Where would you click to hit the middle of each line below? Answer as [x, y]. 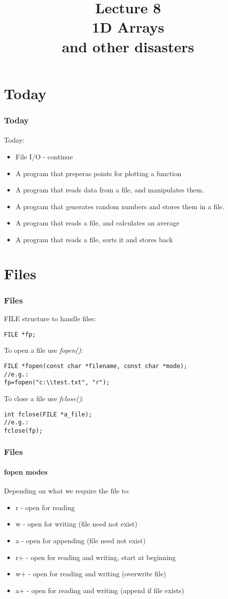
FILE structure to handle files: [50, 318]
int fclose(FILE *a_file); [48, 414]
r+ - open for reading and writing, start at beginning [96, 557]
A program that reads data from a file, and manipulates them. [110, 190]
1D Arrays [128, 27]
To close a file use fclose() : [44, 398]
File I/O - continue [44, 156]
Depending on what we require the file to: [67, 491]
